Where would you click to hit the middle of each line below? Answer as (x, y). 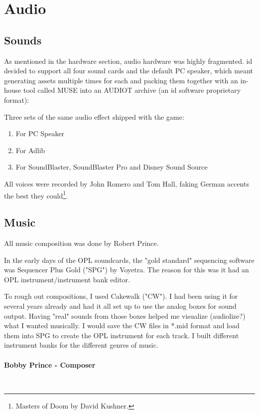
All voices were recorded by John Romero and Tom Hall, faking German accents (127, 183)
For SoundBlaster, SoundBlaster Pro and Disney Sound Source (112, 167)
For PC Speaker (40, 133)
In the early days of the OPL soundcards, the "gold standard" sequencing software (129, 260)
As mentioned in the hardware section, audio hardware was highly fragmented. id (128, 61)
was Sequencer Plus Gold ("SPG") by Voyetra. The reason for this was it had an (127, 270)
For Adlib (30, 150)
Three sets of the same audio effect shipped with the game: (94, 116)
